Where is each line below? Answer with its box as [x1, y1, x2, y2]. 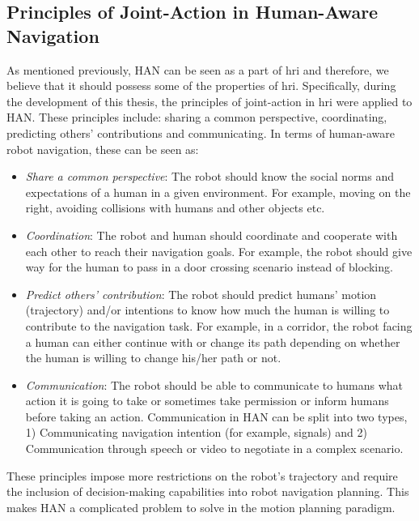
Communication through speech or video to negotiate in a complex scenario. [25, 440, 404, 457]
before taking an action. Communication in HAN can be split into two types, [25, 408, 408, 425]
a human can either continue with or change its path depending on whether [25, 333, 400, 350]
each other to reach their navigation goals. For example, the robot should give [25, 242, 413, 259]
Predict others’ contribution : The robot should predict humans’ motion [25, 285, 377, 302]
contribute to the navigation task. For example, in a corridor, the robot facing [25, 317, 413, 334]
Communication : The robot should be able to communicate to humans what [25, 376, 404, 393]
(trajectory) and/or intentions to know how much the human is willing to [25, 301, 390, 318]
